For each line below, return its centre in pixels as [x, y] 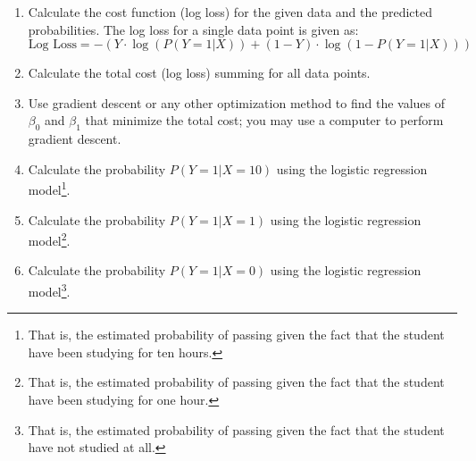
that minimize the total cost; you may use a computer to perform [264, 120]
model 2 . [49, 239]
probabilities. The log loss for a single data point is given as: [193, 29]
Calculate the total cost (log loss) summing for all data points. [199, 73]
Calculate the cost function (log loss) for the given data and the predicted [230, 12]
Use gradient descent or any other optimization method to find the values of [237, 102]
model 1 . [49, 189]
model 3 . [49, 290]
